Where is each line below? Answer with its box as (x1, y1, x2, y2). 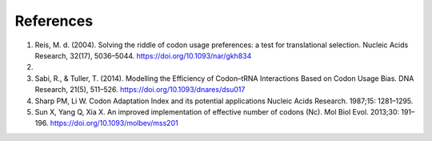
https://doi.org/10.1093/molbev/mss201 (50, 119, 179, 128)
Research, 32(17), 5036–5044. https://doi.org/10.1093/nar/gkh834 (34, 50, 252, 60)
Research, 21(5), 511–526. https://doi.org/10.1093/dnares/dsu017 (34, 85, 246, 95)
